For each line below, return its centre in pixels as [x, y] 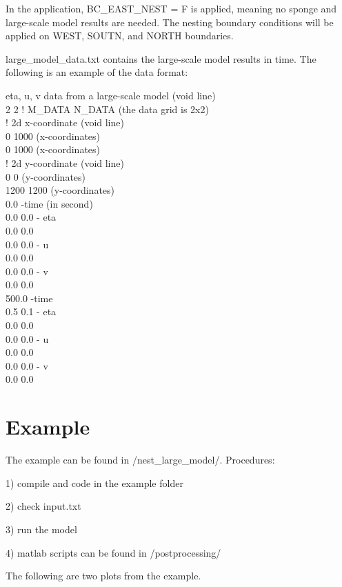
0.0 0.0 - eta [31, 217]
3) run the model [41, 529]
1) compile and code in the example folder [94, 482]
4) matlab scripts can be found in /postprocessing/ [113, 552]
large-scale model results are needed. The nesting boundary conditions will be [170, 22]
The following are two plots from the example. [103, 576]
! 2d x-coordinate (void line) [65, 122]
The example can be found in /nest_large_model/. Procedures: [140, 460]
